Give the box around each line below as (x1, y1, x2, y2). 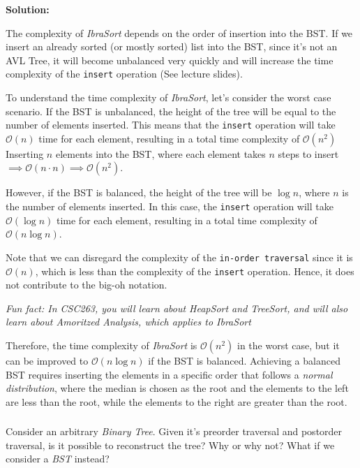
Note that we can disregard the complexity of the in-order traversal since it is (6, 249, 353, 264)
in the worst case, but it (237, 338, 340, 352)
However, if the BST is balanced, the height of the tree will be (6, 185, 272, 200)
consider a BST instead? (6, 451, 110, 466)
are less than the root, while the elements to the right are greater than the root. (6, 394, 347, 409)
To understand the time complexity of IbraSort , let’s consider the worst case (6, 90, 331, 105)
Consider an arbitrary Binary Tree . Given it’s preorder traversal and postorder (6, 424, 343, 439)
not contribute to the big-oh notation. (6, 277, 167, 292)
